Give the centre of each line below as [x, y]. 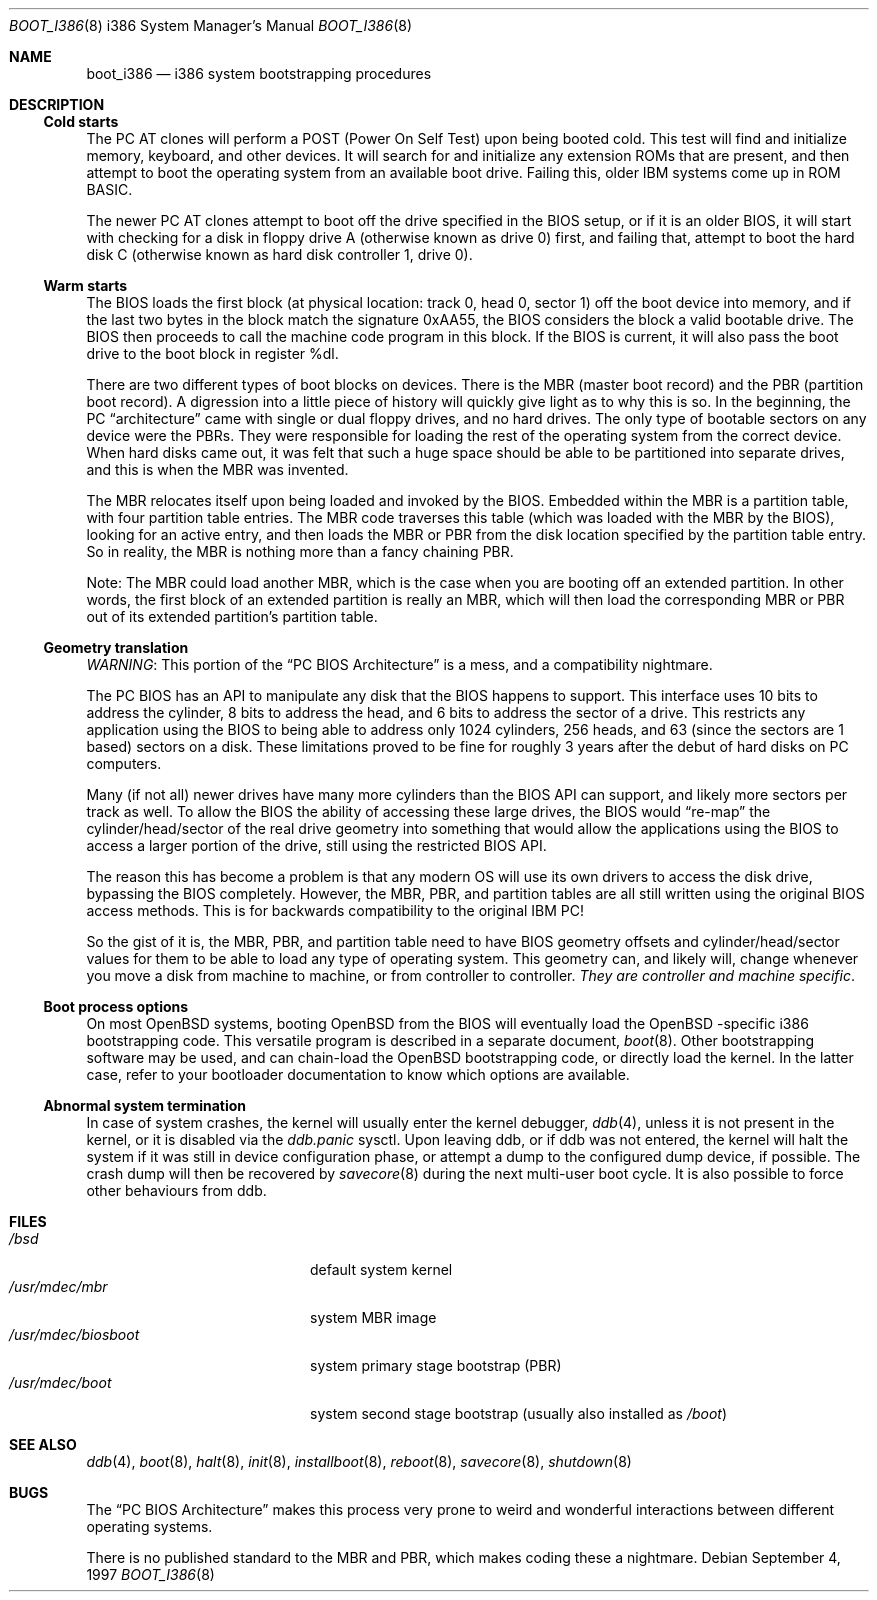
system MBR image [373, 1317]
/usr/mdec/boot [60, 1382]
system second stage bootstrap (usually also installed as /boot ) [519, 1413]
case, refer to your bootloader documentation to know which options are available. [358, 1074]
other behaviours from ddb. [176, 1190]
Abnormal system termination [145, 1105]
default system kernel [381, 1269]
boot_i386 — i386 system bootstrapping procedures [259, 73]
